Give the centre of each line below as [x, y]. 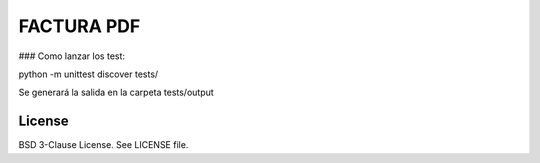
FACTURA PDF [79, 26]
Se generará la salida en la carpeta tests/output [116, 92]
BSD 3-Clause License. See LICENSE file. [103, 145]
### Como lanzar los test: [71, 56]
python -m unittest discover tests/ [88, 74]
